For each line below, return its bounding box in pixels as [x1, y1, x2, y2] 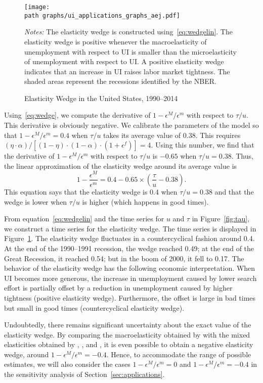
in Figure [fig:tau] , [192, 213, 250, 224]
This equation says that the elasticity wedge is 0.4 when [4, 186, 178, 197]
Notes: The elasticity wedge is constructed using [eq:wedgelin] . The [24, 26, 233, 37]
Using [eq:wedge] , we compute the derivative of [4, 110, 151, 120]
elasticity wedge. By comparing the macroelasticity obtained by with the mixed [4, 329, 250, 340]
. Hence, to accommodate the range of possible [106, 349, 251, 359]
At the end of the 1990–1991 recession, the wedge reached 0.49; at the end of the [4, 243, 254, 253]
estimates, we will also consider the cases [4, 359, 130, 369]
